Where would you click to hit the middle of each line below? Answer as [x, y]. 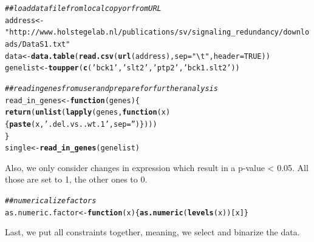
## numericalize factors [51, 201]
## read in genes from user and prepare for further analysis [111, 88]
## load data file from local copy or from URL [83, 8]
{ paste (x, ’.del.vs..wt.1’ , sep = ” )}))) [81, 124]
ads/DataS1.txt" [38, 44]
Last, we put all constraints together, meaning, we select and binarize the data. [152, 232]
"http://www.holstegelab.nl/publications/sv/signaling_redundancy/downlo [157, 32]
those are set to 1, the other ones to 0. [76, 179]
